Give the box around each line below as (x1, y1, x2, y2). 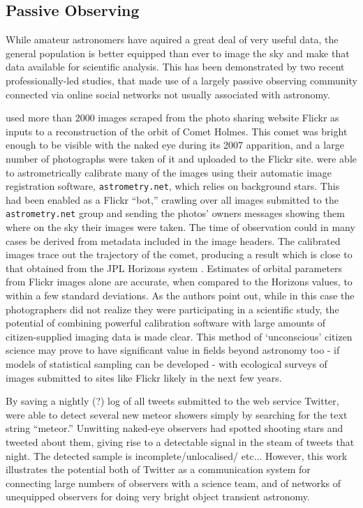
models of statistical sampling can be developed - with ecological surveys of (6, 356, 327, 371)
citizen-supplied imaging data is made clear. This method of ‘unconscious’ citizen (6, 329, 353, 343)
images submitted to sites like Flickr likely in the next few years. (6, 370, 282, 384)
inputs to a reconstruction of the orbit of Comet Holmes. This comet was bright (6, 124, 348, 138)
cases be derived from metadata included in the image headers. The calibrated (6, 233, 341, 248)
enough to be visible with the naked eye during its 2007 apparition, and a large (6, 137, 344, 152)
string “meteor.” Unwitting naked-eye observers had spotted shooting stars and (6, 421, 343, 435)
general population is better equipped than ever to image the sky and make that (6, 45, 350, 60)
